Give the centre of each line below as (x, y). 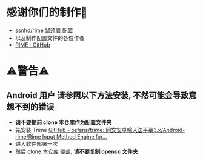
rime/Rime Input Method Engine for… (61, 136)
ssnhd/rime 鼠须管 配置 (44, 30)
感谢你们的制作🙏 (47, 12)
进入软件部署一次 (36, 143)
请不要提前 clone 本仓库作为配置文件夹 (63, 122)
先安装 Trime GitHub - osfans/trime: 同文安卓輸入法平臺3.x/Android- (100, 130)
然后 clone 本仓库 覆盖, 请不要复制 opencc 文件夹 (76, 151)
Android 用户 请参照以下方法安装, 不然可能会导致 (98, 95)
